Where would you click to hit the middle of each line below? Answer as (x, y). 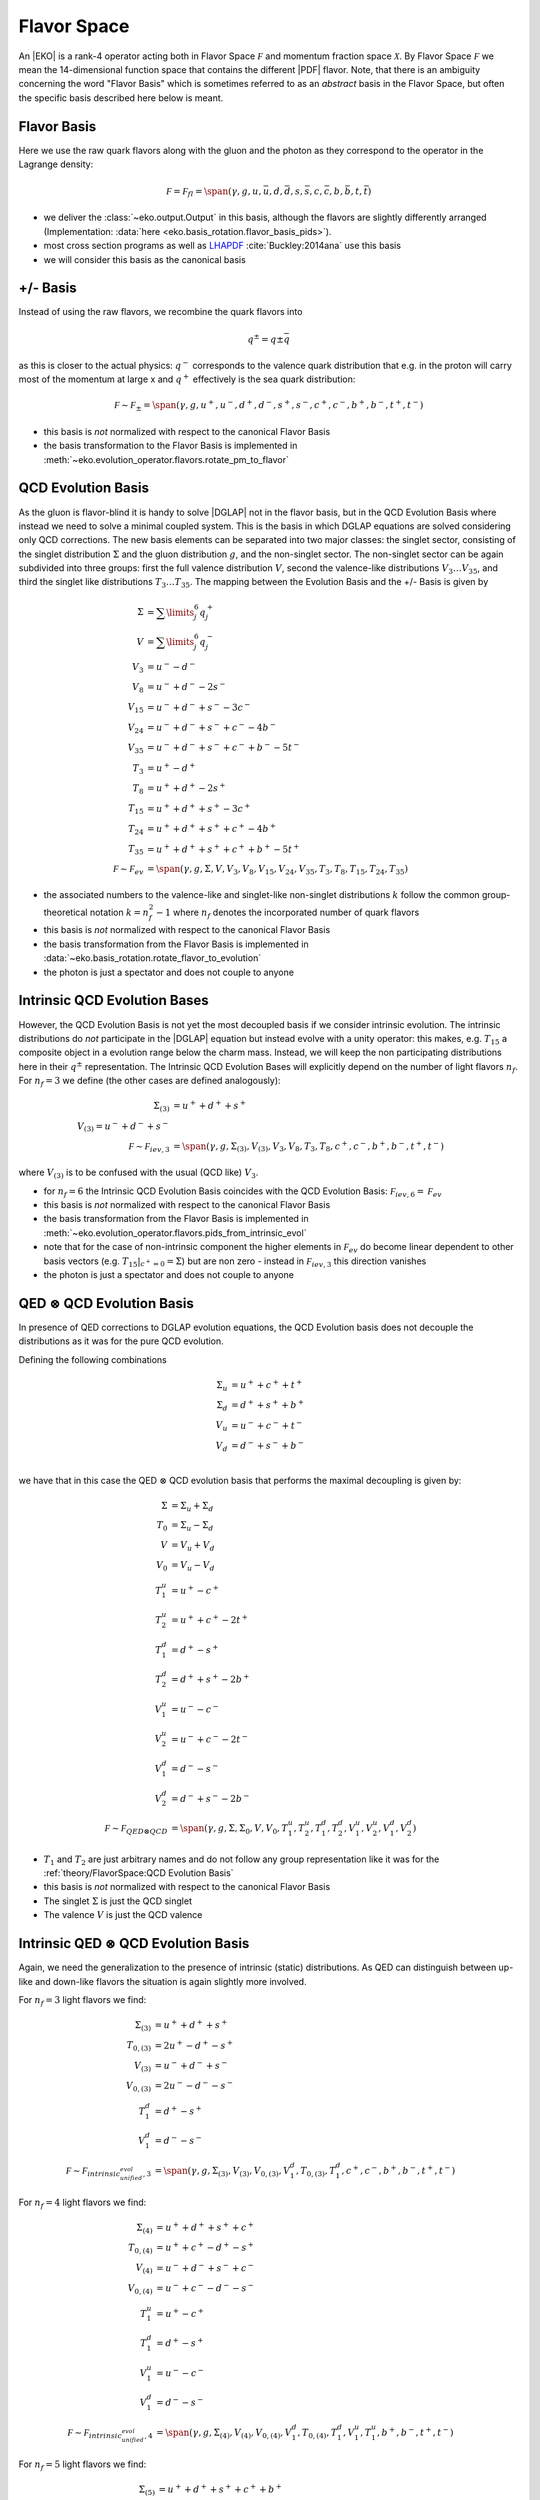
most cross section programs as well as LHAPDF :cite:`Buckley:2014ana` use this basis (222, 246)
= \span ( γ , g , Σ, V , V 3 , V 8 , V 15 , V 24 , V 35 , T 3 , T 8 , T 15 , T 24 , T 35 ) (277, 870)
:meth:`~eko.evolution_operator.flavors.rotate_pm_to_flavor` (166, 459)
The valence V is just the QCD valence (123, 1915)
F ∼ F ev (128, 870)
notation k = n (119, 912)
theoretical (65, 912)
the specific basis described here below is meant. (121, 97)
